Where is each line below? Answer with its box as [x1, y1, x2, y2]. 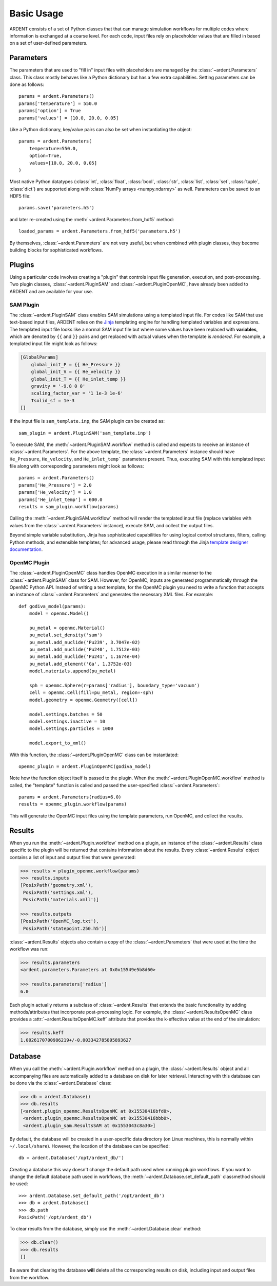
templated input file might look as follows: [9, 341, 97, 347]
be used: [9, 1181, 28, 1187]
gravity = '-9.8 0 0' [31, 383, 86, 389]
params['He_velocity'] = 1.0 [18, 489, 92, 495]
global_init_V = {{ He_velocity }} [31, 369, 121, 375]
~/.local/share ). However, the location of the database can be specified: [9, 1142, 170, 1149]
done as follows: [9, 81, 45, 87]
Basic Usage [9, 8, 64, 19]
